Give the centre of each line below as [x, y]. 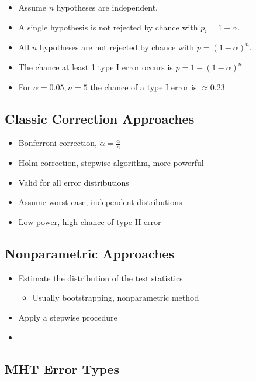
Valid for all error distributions [74, 182]
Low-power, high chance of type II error [90, 221]
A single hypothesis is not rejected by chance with [108, 27]
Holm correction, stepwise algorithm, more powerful [111, 163]
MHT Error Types [62, 368]
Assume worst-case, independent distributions [100, 202]
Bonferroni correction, [58, 143]
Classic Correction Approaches [100, 118]
